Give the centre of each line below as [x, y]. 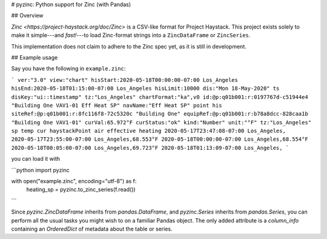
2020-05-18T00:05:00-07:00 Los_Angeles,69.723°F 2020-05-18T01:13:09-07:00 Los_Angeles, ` [150, 148]
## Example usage [35, 57]
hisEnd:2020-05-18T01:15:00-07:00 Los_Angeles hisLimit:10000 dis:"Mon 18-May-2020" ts [145, 89]
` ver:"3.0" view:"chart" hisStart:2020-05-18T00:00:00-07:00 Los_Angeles [125, 80]
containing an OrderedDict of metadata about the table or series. [92, 229]
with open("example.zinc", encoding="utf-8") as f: [74, 181]
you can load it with [36, 159]
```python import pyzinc [40, 170]
